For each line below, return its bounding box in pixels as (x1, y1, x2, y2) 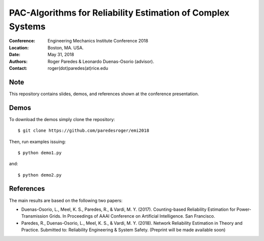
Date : (9, 52, 21, 58)
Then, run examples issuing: (9, 139, 66, 144)
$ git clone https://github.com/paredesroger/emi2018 (18, 128, 149, 134)
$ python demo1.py (18, 150, 62, 156)
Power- (236, 206, 251, 212)
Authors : (9, 59, 28, 64)
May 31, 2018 (47, 52, 74, 58)
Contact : (9, 65, 28, 71)
